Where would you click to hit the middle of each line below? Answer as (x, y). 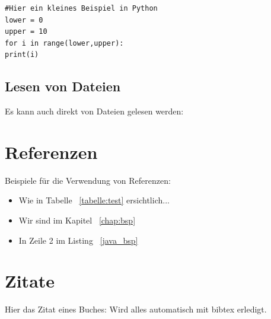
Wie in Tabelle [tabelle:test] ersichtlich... (94, 200)
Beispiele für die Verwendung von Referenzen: (88, 180)
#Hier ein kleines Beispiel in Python (81, 8)
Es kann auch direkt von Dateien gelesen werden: (94, 111)
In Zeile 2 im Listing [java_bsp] (78, 240)
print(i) (22, 55)
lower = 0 (24, 20)
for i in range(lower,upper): (64, 43)
